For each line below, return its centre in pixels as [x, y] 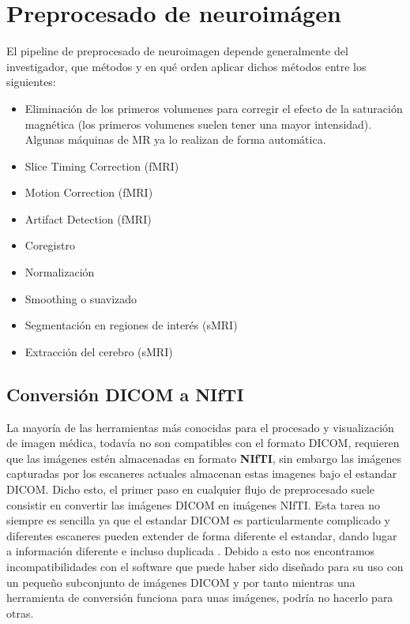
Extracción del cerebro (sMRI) [99, 351]
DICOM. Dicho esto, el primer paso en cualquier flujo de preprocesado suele [190, 489]
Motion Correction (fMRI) [89, 192]
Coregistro [50, 245]
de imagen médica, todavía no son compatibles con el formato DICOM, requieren [203, 443]
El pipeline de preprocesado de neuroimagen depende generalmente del [177, 51]
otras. [20, 613]
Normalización [60, 272]
